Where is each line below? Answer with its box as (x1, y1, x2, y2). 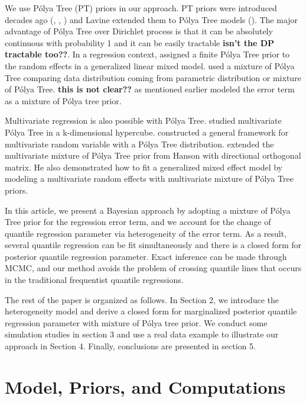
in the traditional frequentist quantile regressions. (5, 274, 184, 286)
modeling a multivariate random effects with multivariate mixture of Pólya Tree (5, 172, 294, 185)
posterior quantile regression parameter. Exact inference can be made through (5, 250, 287, 262)
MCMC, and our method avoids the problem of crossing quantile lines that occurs (5, 262, 302, 274)
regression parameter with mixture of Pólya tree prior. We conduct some (5, 316, 268, 329)
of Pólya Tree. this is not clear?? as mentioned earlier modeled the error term (5, 83, 295, 95)
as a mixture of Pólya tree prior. (5, 94, 122, 107)
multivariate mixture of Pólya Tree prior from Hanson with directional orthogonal (5, 149, 301, 162)
